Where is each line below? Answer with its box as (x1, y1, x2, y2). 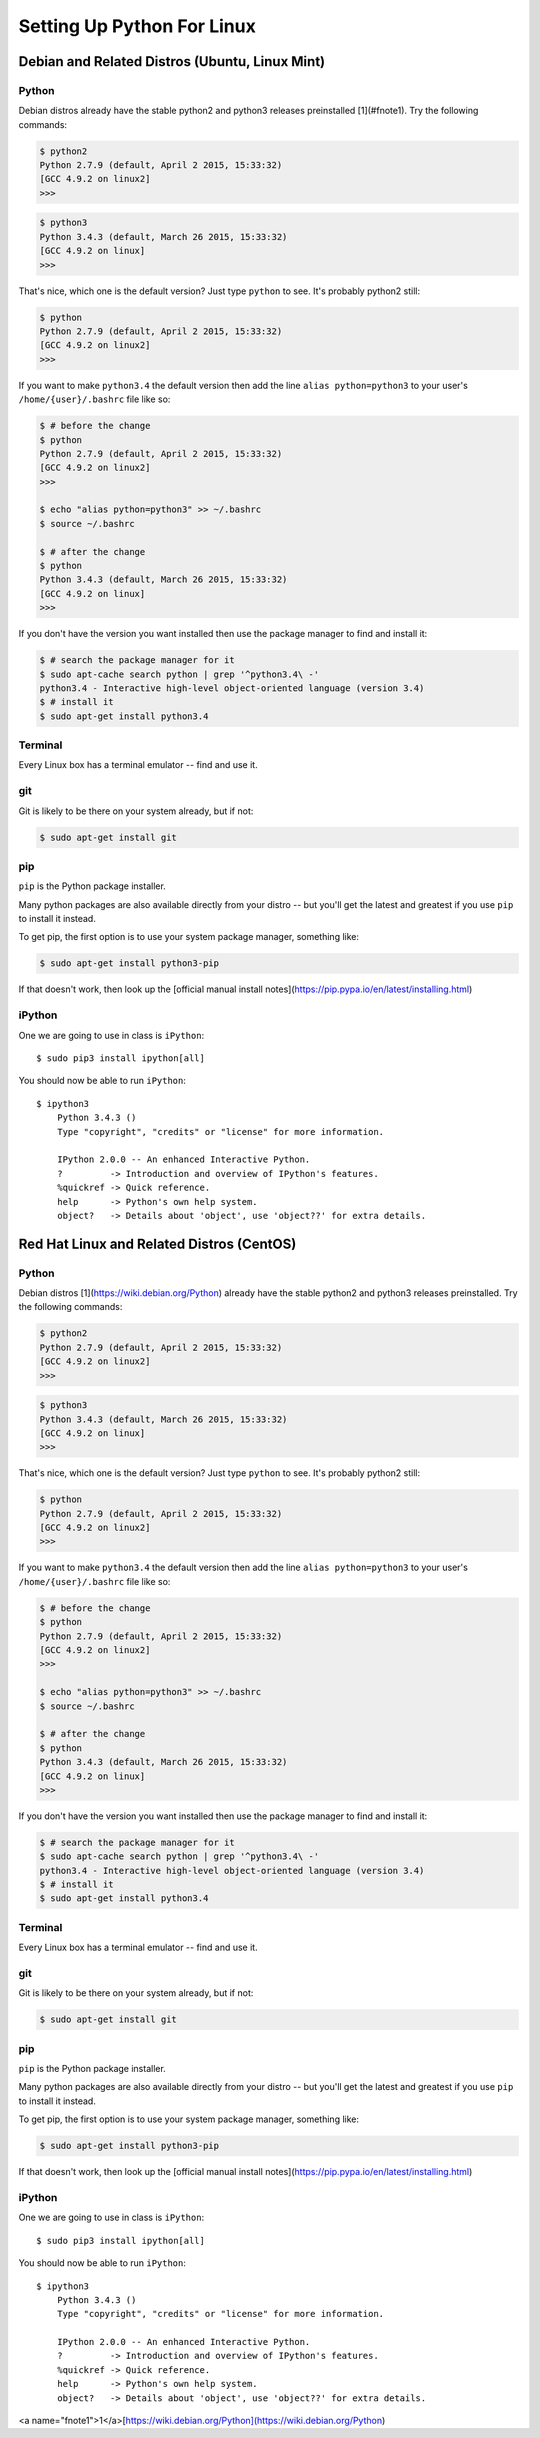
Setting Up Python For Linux (18, 15, 257, 37)
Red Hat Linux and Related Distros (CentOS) (18, 1235, 297, 1252)
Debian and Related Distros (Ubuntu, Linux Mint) (18, 53, 325, 70)
